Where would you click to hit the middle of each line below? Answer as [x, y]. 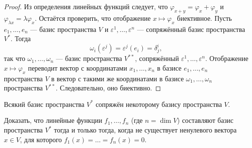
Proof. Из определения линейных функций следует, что [86, 6]
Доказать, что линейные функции [53, 120]
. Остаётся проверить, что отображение [93, 18]
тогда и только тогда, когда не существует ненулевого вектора [145, 130]
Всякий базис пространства [44, 104]
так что [15, 58]
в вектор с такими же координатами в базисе [118, 78]
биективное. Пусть [204, 18]
